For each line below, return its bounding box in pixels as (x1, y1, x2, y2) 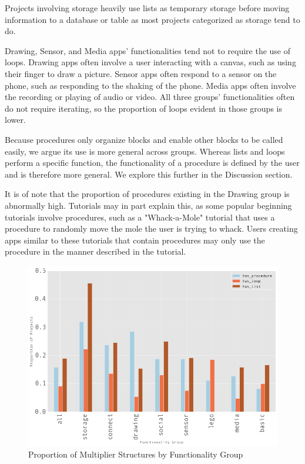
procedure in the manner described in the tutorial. (5, 245, 186, 258)
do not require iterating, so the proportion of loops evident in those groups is (5, 102, 282, 114)
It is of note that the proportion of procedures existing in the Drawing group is (5, 188, 290, 200)
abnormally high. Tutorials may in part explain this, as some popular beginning (5, 199, 292, 211)
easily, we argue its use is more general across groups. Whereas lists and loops (5, 145, 285, 157)
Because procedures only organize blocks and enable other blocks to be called (5, 133, 283, 145)
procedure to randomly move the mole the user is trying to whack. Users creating (5, 222, 298, 235)
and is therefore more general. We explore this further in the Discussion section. (5, 168, 293, 180)
